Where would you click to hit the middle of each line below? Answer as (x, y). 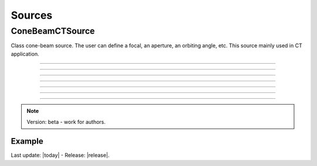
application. (25, 54)
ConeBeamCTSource (53, 31)
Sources (32, 15)
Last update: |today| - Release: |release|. (60, 155)
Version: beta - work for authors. (66, 122)
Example (27, 141)
